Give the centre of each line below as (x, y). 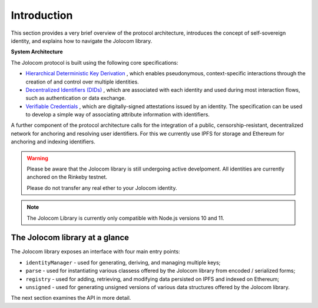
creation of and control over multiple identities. (82, 82)
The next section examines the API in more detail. (71, 298)
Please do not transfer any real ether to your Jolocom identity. (102, 188)
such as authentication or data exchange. (76, 98)
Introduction (42, 15)
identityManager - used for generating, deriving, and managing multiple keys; (123, 262)
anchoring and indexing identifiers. (53, 142)
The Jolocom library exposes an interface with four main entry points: (95, 252)
